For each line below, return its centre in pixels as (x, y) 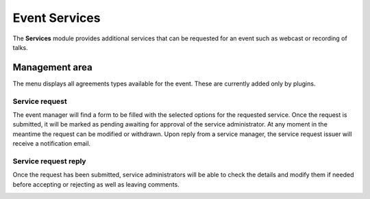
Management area (52, 67)
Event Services (57, 18)
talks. (21, 47)
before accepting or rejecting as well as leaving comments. (96, 184)
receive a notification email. (52, 144)
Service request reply (49, 161)
